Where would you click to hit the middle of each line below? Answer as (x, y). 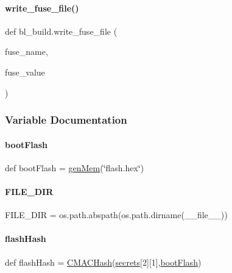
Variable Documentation (66, 120)
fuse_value (25, 72)
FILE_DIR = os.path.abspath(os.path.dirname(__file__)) (116, 215)
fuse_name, (26, 51)
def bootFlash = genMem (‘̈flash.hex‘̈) (75, 167)
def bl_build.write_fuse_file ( (61, 31)
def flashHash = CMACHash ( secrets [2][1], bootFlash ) (103, 262)
